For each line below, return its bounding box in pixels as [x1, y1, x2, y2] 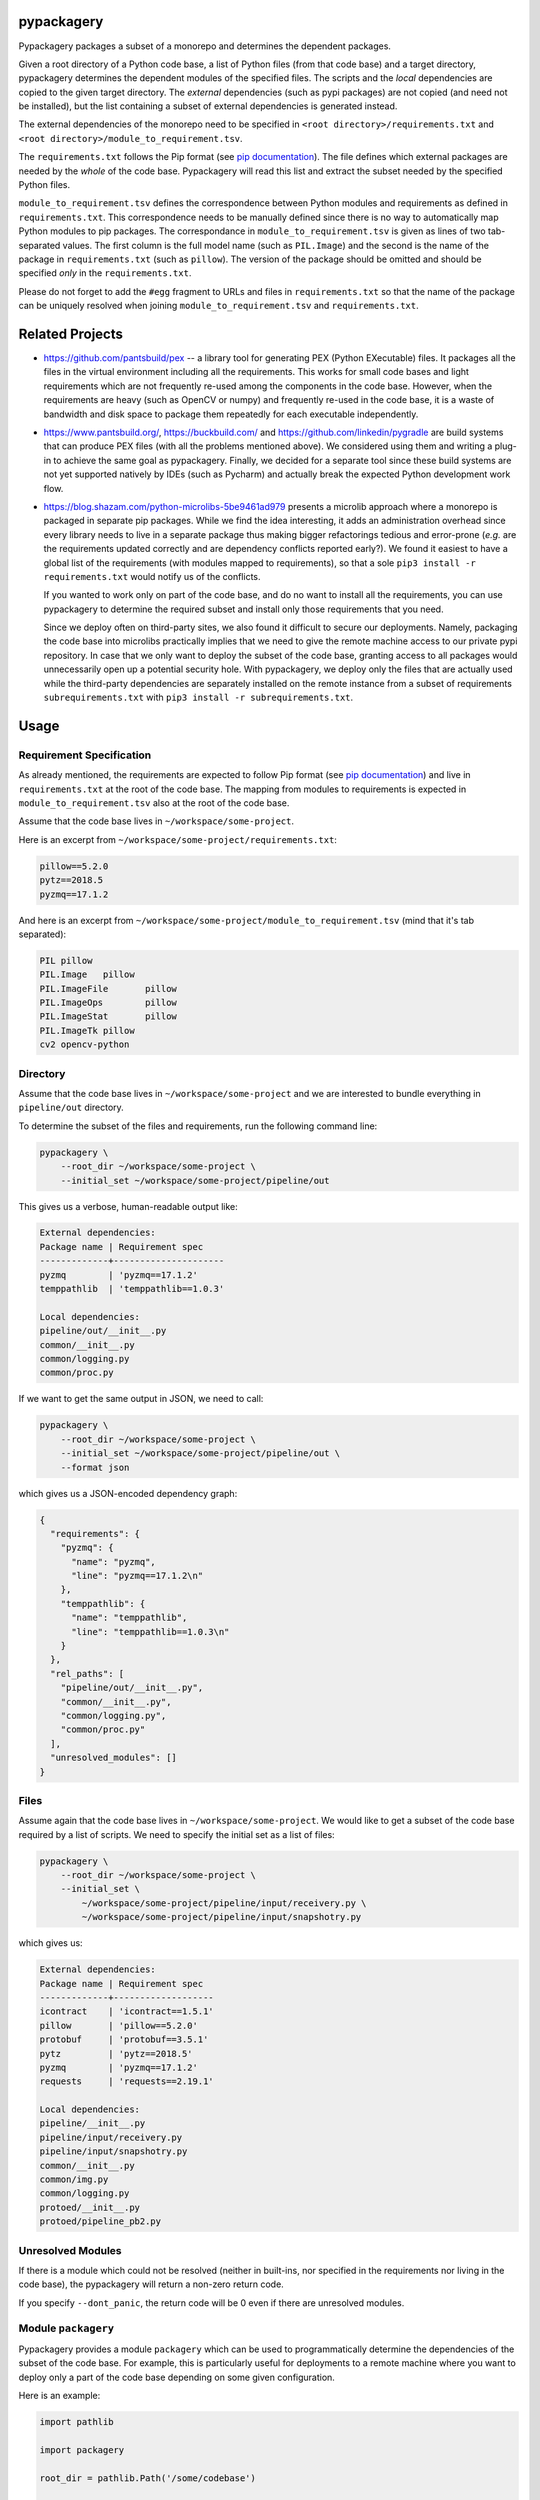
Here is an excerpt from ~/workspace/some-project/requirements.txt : [18, 833, 337, 845]
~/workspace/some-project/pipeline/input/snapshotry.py [81, 1911, 362, 1923]
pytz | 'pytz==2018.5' [39, 2048, 194, 2059]
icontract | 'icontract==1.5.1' [39, 2006, 214, 2017]
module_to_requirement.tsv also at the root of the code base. [18, 796, 290, 809]
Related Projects [18, 325, 124, 342]
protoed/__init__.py [39, 2201, 140, 2213]
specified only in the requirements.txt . [18, 267, 192, 279]
